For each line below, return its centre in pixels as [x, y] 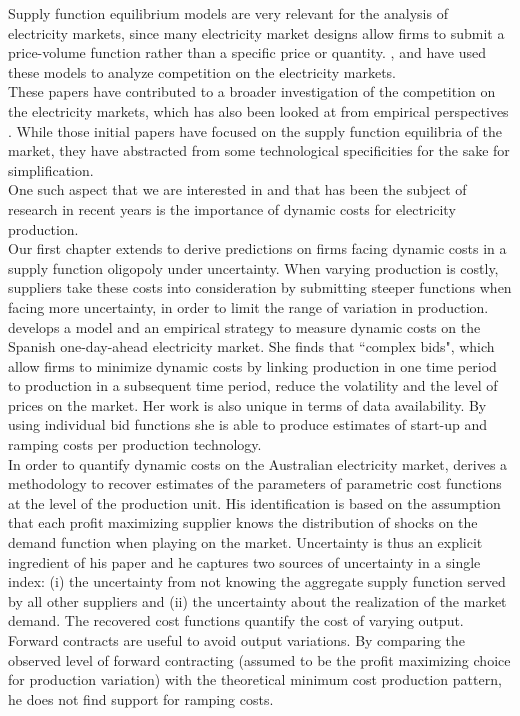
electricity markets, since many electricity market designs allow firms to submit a [256, 32]
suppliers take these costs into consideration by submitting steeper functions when [260, 287]
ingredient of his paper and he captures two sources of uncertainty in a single [244, 561]
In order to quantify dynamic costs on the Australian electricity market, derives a [258, 463]
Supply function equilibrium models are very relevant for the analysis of [228, 13]
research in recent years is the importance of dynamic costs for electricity [232, 208]
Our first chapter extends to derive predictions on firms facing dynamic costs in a [257, 248]
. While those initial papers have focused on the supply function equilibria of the [255, 130]
